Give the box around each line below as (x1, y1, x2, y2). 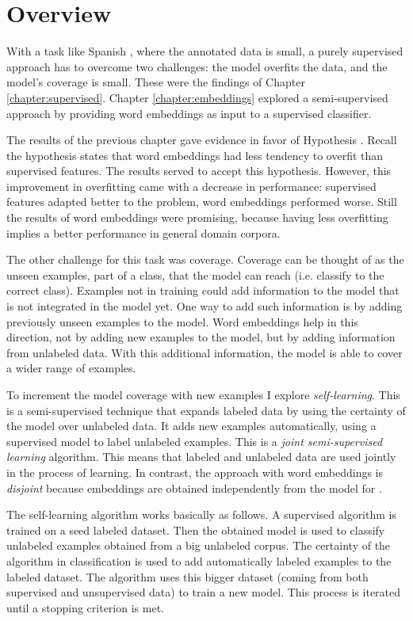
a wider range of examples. (6, 360, 136, 376)
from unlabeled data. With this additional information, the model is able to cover (6, 344, 403, 360)
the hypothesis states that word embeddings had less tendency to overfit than (6, 147, 384, 163)
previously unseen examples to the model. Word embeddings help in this (6, 313, 358, 330)
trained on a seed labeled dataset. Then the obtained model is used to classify (6, 521, 385, 538)
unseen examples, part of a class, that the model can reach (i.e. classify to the (6, 266, 384, 283)
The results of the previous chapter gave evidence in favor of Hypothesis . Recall (6, 131, 397, 148)
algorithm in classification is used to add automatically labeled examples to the (6, 552, 392, 569)
